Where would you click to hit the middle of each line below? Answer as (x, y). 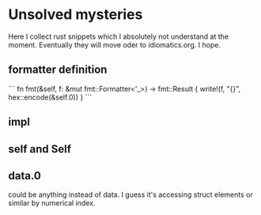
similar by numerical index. (52, 203)
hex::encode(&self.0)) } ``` (50, 97)
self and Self (40, 149)
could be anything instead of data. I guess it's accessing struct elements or (130, 194)
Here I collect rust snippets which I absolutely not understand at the (119, 36)
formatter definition (58, 70)
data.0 (25, 175)
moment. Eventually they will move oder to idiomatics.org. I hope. (115, 44)
